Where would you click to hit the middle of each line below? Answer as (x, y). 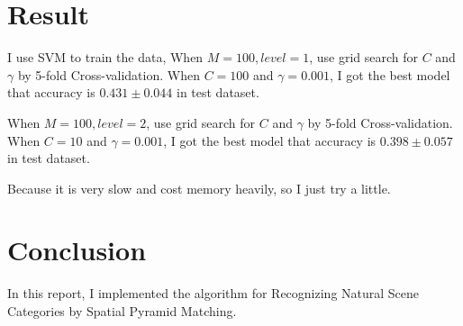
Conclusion (77, 250)
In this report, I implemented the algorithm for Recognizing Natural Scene (213, 293)
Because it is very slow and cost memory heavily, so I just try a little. (199, 188)
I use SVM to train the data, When (105, 57)
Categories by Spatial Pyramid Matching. (122, 311)
